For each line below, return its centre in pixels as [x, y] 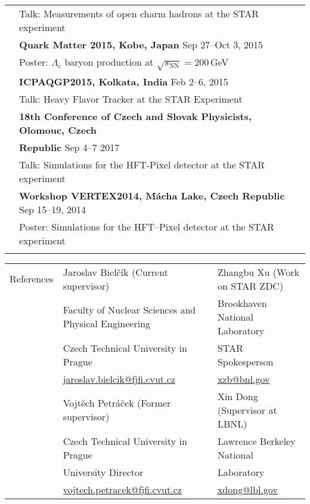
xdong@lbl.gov [247, 489]
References [32, 279]
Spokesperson [245, 361]
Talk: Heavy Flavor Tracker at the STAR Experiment [131, 99]
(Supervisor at [247, 410]
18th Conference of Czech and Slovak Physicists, [135, 116]
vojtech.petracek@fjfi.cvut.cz [122, 489]
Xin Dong [238, 396]
